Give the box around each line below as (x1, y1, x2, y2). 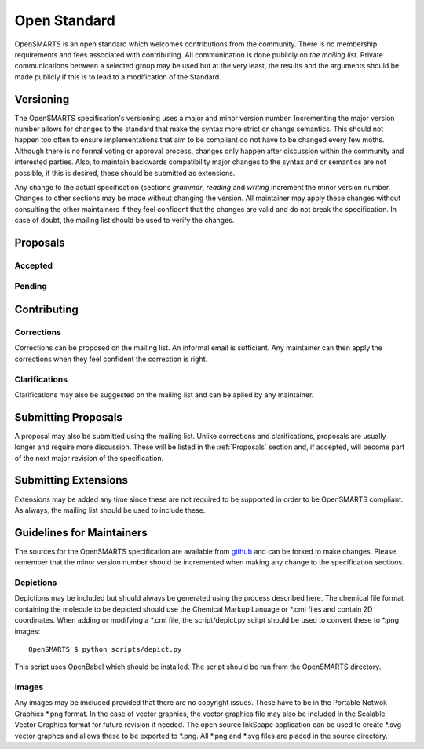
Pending (14, 281, 47, 292)
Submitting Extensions (14, 473, 129, 487)
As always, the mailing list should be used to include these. (14, 505, 206, 514)
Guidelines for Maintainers (14, 526, 148, 539)
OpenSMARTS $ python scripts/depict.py (28, 645, 182, 653)
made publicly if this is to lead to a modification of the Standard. (14, 71, 221, 82)
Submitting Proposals (14, 411, 123, 424)
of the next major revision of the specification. (14, 453, 164, 462)
